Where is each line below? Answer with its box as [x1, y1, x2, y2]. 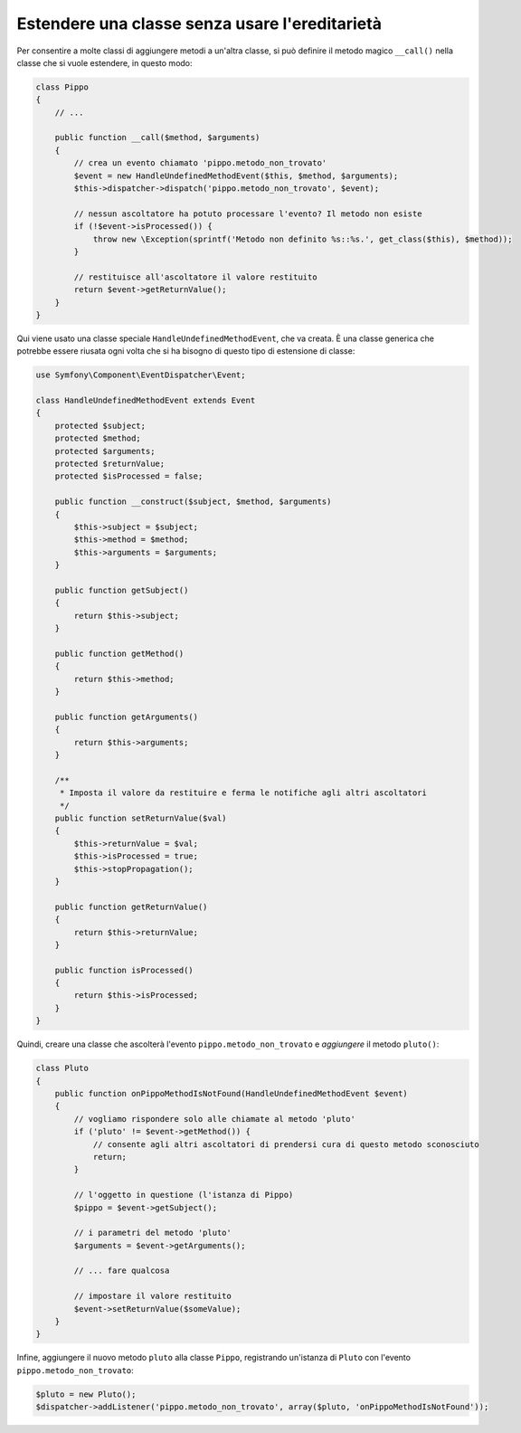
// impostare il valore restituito [73, 1291, 232, 1302]
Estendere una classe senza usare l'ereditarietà [16, 14, 382, 33]
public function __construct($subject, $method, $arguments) [54, 497, 332, 507]
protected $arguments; [54, 446, 156, 456]
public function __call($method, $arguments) [54, 132, 260, 143]
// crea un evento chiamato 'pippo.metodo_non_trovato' [73, 158, 327, 168]
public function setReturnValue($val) [54, 812, 227, 823]
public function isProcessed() [54, 964, 194, 975]
